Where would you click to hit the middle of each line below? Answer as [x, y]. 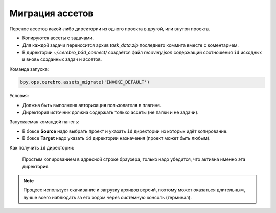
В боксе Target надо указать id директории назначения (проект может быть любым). [116, 138]
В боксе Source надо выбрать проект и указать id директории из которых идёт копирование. [125, 131]
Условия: [19, 96]
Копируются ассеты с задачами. [58, 38]
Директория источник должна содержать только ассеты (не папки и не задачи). [110, 112]
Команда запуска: [29, 69]
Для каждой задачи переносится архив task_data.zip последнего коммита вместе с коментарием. [130, 45]
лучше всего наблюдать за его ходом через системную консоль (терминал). [107, 197]
